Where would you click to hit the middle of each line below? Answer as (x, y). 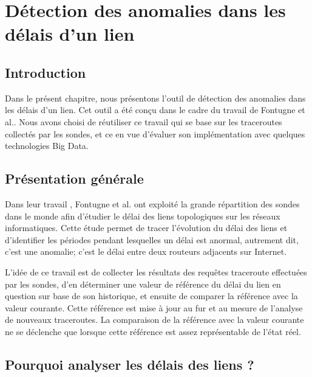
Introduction (46, 72)
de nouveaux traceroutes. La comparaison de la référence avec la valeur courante (154, 320)
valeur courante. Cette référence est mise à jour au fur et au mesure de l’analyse (154, 307)
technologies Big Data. (47, 146)
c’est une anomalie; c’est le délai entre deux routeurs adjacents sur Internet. (146, 251)
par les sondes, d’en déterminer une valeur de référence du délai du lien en (143, 284)
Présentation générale (74, 178)
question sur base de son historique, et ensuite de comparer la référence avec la (151, 296)
